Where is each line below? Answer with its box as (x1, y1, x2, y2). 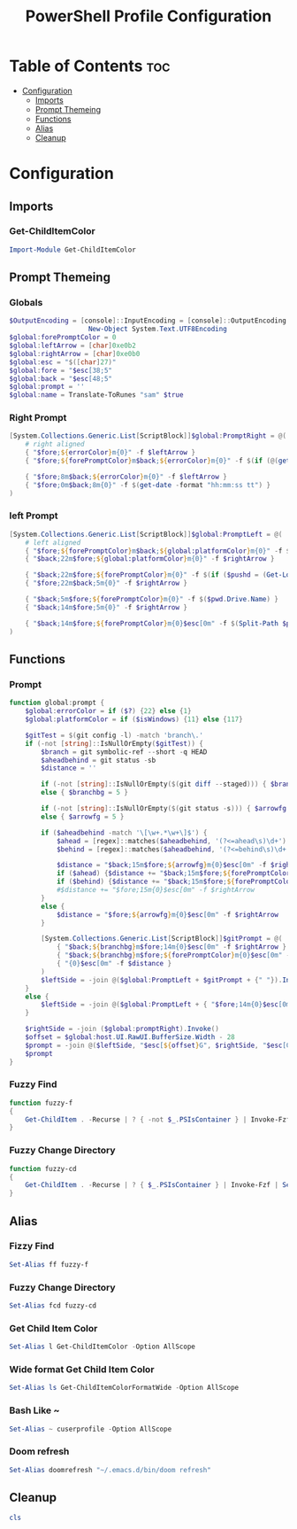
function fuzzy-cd (9, 1164, 77, 1173)
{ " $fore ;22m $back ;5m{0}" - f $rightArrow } (25, 578, 188, 588)
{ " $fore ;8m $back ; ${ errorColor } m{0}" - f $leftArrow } (25, 472, 227, 481)
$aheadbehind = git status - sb (41, 756, 156, 764)
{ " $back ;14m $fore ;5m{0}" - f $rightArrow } (25, 602, 188, 612)
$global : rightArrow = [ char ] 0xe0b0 (9, 349, 141, 358)
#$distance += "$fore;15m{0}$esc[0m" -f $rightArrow (56, 886, 255, 895)
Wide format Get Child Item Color (9, 1362, 155, 1375)
